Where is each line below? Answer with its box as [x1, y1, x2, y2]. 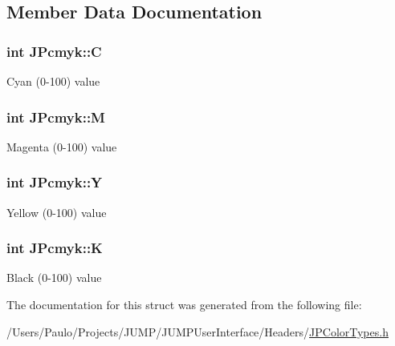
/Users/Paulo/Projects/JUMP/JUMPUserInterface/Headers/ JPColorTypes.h [6, 323, 389, 340]
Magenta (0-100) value [6, 138, 117, 155]
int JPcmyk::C [6, 41, 102, 61]
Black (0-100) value [6, 269, 102, 286]
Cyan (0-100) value [6, 73, 100, 89]
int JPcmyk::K [6, 238, 103, 258]
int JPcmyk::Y [6, 172, 103, 192]
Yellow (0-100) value [6, 203, 107, 220]
